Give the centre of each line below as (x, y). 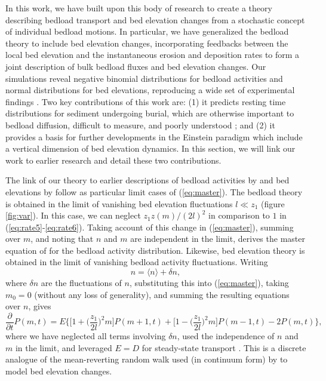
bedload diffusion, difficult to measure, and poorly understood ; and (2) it (140, 125)
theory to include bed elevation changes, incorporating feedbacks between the (147, 43)
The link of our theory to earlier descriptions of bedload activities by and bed (147, 180)
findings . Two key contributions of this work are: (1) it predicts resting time (146, 101)
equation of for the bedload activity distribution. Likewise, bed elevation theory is (155, 250)
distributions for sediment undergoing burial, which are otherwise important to (150, 113)
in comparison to (239, 215)
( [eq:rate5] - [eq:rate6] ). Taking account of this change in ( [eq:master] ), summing (150, 227)
